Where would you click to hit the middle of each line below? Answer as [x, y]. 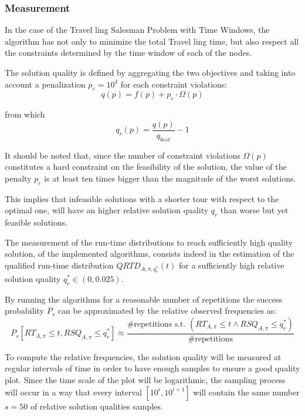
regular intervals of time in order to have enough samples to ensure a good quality [152, 368]
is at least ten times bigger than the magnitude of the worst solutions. [170, 178]
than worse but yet [254, 210]
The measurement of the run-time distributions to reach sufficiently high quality [149, 242]
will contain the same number [246, 392]
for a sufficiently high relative [232, 265]
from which [25, 114]
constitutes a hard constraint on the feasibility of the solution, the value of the [146, 167]
